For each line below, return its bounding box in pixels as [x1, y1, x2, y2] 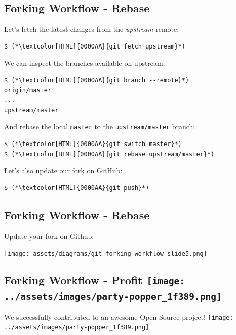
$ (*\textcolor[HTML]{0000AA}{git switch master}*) [4, 140, 182, 148]
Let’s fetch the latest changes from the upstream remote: [4, 24, 179, 34]
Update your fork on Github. [4, 230, 94, 241]
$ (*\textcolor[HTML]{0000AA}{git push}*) [4, 184, 149, 192]
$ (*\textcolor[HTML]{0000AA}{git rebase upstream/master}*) [4, 150, 215, 158]
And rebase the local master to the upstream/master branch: [4, 121, 195, 132]
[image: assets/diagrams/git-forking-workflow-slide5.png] [4, 250, 207, 258]
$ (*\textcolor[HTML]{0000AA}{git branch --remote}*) [4, 76, 189, 84]
